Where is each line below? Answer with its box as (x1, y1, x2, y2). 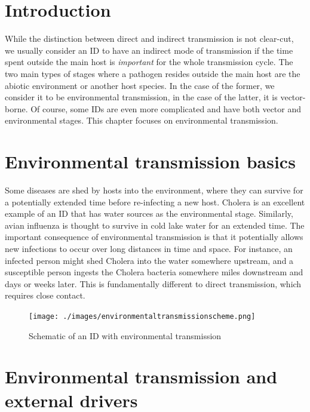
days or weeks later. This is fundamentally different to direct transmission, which (5, 277, 302, 290)
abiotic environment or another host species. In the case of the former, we (5, 79, 275, 91)
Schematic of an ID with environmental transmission (29, 329, 222, 342)
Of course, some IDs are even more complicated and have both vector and (30, 102, 302, 115)
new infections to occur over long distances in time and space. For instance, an (5, 242, 293, 254)
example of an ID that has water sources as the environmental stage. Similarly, (5, 207, 293, 220)
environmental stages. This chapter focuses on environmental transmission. (5, 114, 278, 127)
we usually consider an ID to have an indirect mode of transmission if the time (5, 44, 293, 56)
